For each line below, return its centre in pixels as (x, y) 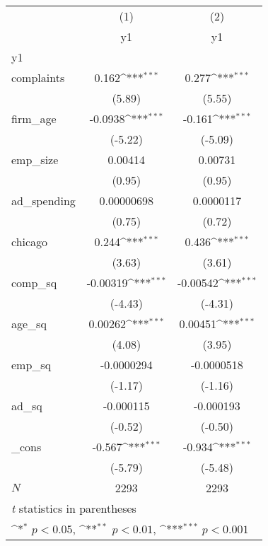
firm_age (34, 118)
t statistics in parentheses (74, 508)
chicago (30, 242)
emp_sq (31, 365)
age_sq (29, 324)
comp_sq (34, 283)
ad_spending (43, 201)
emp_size (35, 159)
